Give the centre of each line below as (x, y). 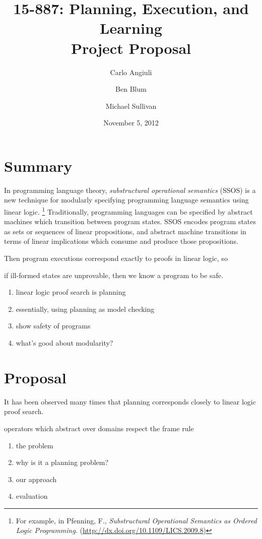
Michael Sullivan (131, 106)
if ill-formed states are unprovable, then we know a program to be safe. (114, 275)
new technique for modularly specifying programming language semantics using (126, 200)
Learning (131, 28)
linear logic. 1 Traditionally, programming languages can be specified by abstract (128, 211)
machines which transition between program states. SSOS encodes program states (130, 221)
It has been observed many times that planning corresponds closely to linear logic (130, 401)
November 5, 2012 (131, 123)
